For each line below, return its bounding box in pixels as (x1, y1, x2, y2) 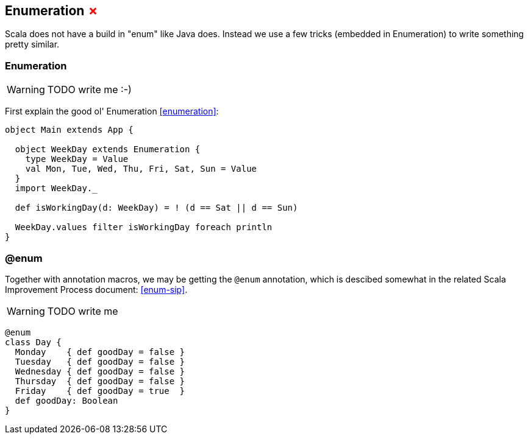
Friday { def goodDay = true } (15, 385, 185, 396)
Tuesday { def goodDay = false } (15, 356, 185, 367)
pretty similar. (5, 39, 60, 50)
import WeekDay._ (15, 183, 98, 194)
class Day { (5, 337, 62, 347)
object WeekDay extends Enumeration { (15, 144, 201, 155)
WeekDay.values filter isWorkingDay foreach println (15, 222, 273, 233)
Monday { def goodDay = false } (15, 346, 185, 357)
